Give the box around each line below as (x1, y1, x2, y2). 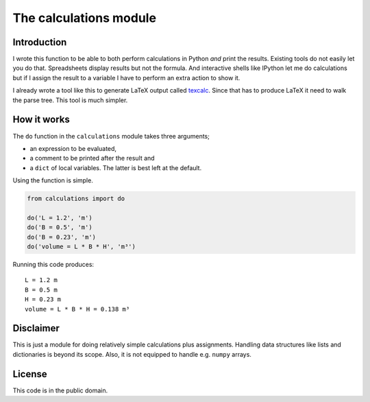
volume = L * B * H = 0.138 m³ (25, 305, 130, 313)
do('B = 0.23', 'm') (27, 233, 96, 241)
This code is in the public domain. (12, 386, 108, 394)
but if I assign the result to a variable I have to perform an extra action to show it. (12, 73, 241, 82)
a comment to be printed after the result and (29, 154, 155, 163)
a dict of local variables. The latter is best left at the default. (29, 163, 202, 172)
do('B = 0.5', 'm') (27, 224, 92, 231)
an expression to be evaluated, (29, 144, 116, 152)
